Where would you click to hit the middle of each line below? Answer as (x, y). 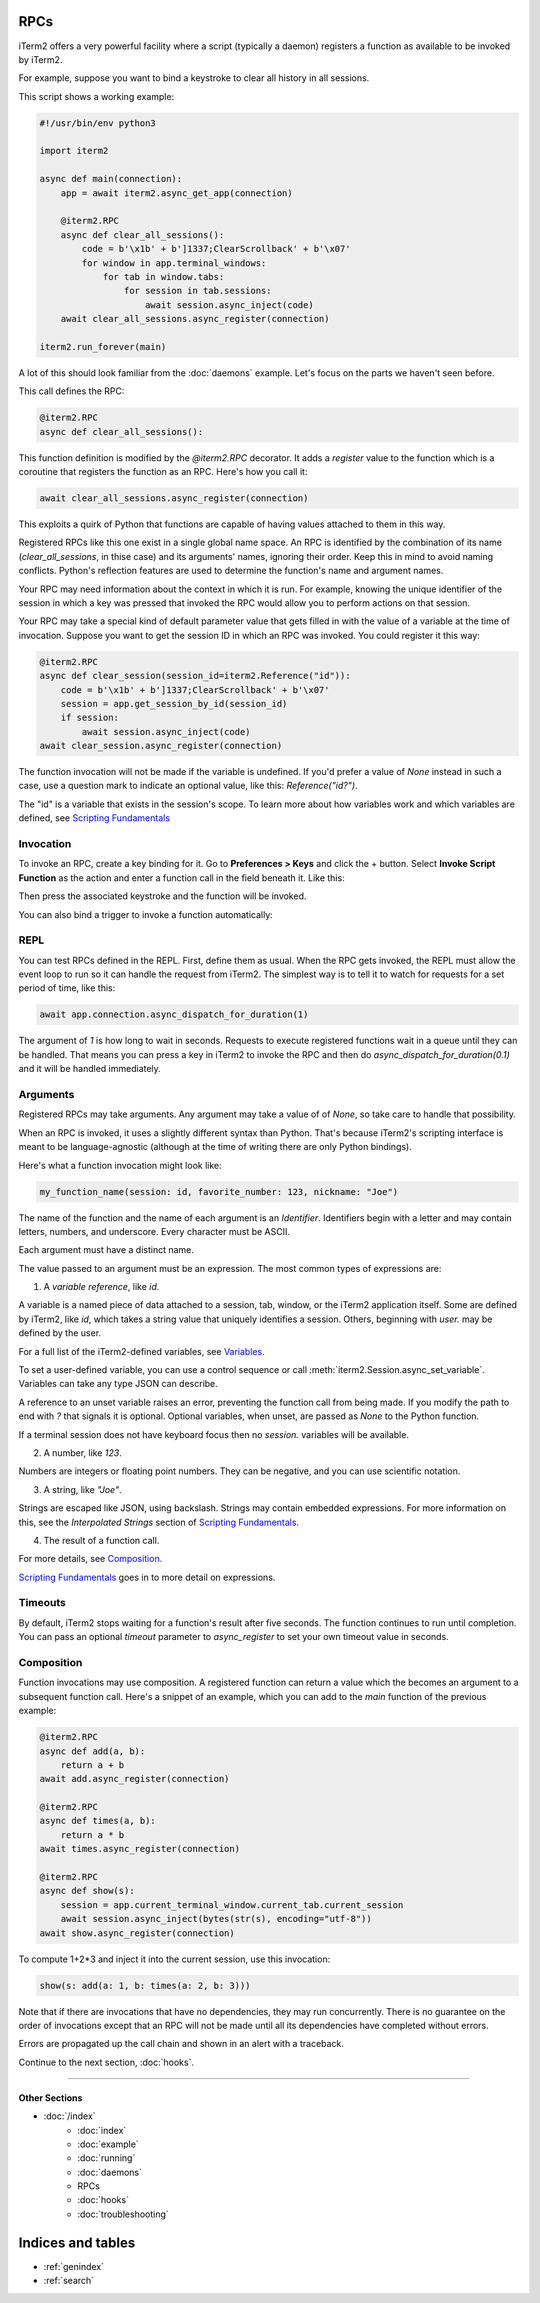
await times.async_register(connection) (139, 1849)
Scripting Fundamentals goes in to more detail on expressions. (147, 1577)
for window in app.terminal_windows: (174, 263)
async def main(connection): (111, 179)
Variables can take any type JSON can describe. (118, 1384)
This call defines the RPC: (71, 391)
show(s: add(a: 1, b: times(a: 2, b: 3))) (145, 1985)
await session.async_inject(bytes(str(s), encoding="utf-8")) (216, 1919)
